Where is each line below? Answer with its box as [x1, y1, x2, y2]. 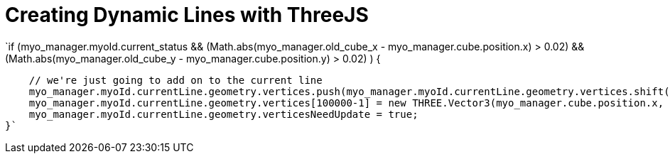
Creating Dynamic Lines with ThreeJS [5, 3, 369, 27]
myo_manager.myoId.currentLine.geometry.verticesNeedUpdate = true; [28, 108, 418, 120]
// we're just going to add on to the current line [28, 74, 323, 86]
